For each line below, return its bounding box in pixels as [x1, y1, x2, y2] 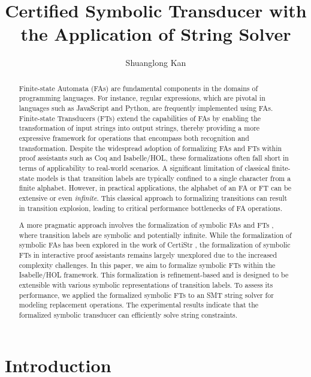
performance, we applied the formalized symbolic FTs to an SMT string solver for [19, 289, 274, 300]
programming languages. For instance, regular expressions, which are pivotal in [19, 93, 265, 103]
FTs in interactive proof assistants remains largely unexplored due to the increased [19, 250, 277, 260]
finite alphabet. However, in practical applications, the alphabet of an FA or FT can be [19, 183, 292, 193]
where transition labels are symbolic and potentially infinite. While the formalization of [19, 230, 292, 240]
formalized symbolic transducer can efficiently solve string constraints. [19, 310, 237, 320]
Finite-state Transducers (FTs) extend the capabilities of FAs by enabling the [19, 113, 261, 123]
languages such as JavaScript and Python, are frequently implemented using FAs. [19, 103, 273, 113]
